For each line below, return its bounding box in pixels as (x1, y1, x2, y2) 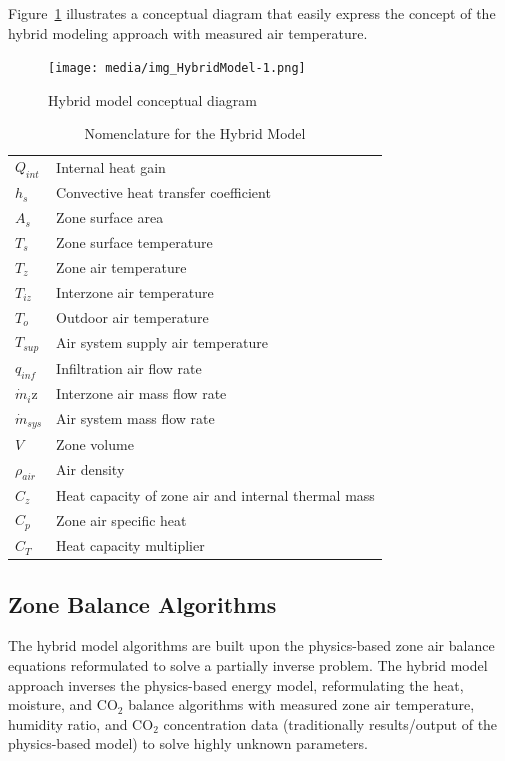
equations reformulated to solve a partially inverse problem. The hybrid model (8, 655, 488, 676)
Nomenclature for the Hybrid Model (84, 123, 306, 144)
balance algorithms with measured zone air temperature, (128, 694, 475, 715)
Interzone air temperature (56, 281, 214, 302)
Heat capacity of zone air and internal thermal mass (56, 484, 375, 505)
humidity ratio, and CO (8, 713, 154, 734)
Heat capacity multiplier (56, 535, 205, 556)
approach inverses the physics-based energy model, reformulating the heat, (8, 674, 464, 695)
